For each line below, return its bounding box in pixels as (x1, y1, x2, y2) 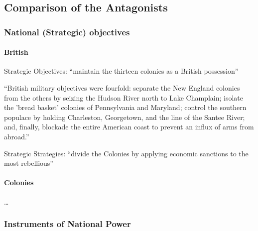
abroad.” (4, 131, 29, 141)
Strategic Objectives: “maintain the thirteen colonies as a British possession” (4, 66, 239, 76)
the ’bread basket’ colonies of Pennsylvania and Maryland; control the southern (4, 102, 247, 113)
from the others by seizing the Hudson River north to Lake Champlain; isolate (4, 92, 243, 103)
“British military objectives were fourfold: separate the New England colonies (4, 83, 240, 93)
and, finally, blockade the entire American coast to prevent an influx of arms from (4, 121, 254, 132)
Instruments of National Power (4, 218, 131, 230)
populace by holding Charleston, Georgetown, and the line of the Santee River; (4, 112, 245, 122)
